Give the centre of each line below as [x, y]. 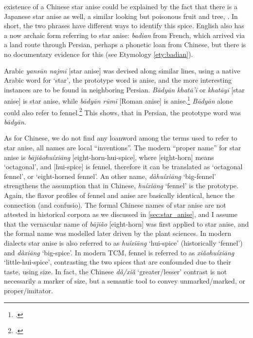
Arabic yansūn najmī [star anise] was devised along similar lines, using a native [122, 70]
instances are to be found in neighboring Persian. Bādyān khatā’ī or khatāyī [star [124, 89]
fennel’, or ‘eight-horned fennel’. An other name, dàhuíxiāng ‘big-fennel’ [110, 176]
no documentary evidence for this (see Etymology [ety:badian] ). [99, 54]
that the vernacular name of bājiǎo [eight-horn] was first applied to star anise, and [126, 223]
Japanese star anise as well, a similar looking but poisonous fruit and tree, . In [121, 16]
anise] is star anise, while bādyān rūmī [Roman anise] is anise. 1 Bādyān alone [118, 100]
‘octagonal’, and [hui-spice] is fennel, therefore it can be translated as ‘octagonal [123, 167]
